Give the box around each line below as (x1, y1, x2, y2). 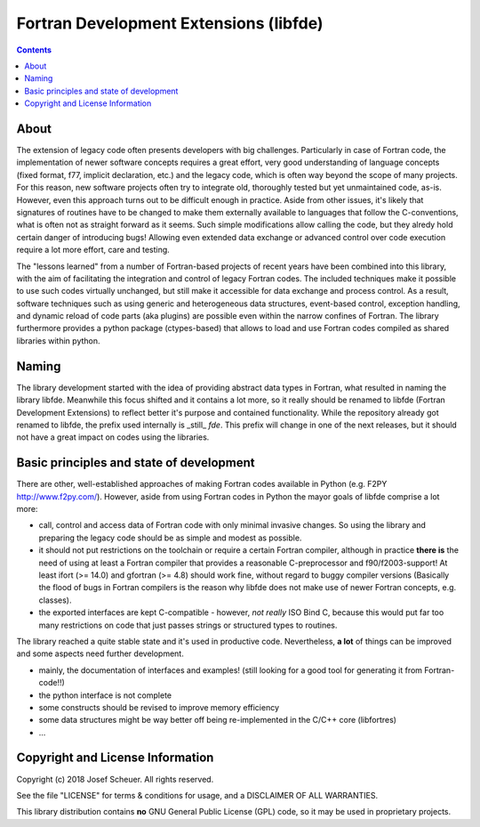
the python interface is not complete (38, 690, 172, 701)
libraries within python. (16, 335, 101, 346)
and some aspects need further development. (16, 648, 184, 659)
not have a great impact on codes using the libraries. (16, 432, 210, 442)
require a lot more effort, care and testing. (16, 245, 171, 255)
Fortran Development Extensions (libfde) (16, 13, 324, 33)
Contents (16, 45, 52, 55)
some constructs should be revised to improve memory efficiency (38, 701, 280, 712)
